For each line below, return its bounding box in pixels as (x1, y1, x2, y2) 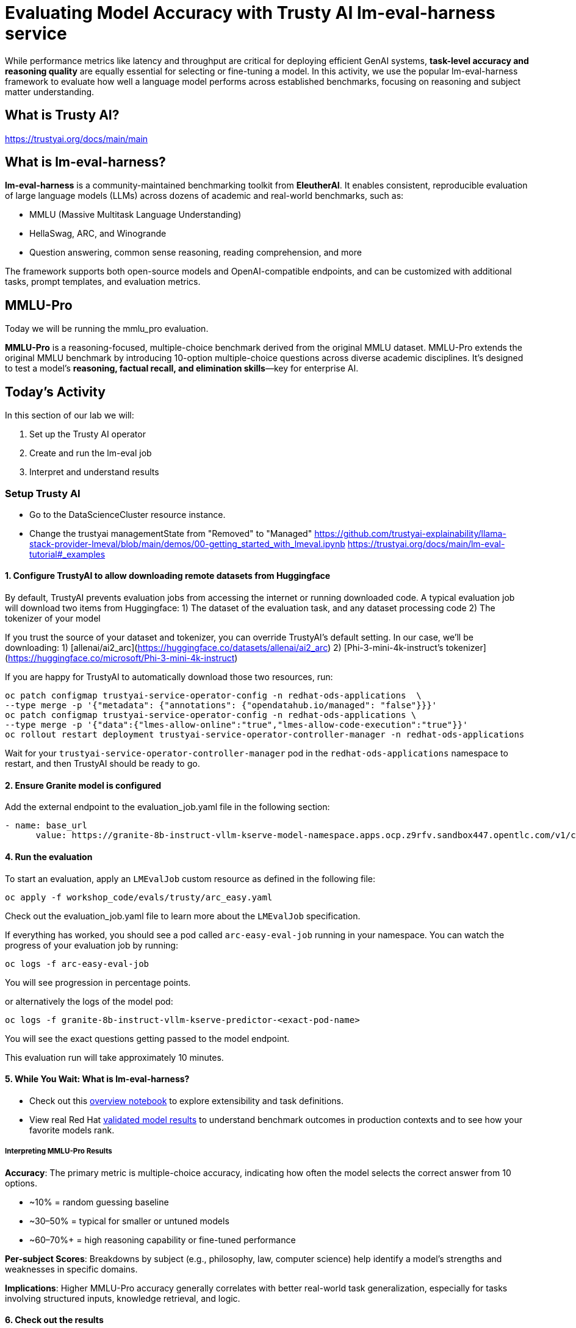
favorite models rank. (29, 1124, 115, 1135)
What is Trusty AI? (5, 107, 120, 123)
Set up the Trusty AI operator (29, 429, 146, 440)
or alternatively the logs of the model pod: (5, 996, 173, 1007)
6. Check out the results (5, 1315, 104, 1326)
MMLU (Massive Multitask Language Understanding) (29, 209, 242, 220)
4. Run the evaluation (5, 851, 93, 862)
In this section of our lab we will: (5, 410, 134, 421)
